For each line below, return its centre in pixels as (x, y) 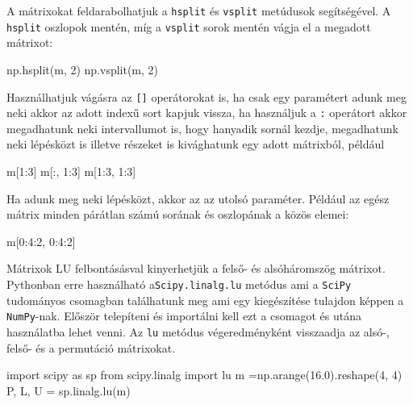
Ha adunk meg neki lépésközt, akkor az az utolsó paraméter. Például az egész (198, 198)
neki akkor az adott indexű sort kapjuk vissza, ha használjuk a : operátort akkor (207, 113)
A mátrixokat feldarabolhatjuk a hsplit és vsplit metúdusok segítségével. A (199, 10)
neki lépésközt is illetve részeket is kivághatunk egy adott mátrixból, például (196, 144)
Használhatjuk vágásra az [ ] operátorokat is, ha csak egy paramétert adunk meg (206, 96)
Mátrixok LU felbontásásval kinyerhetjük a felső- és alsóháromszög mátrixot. (196, 268)
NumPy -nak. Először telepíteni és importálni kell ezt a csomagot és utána (184, 316)
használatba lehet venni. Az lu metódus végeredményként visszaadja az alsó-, (198, 331)
